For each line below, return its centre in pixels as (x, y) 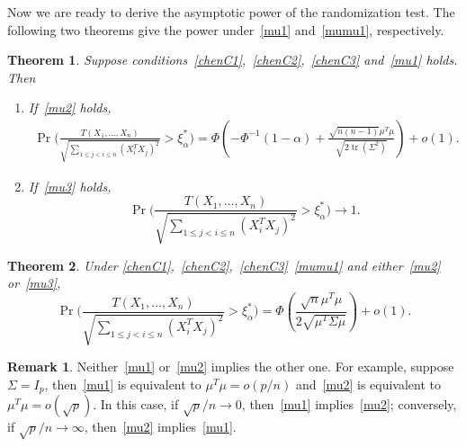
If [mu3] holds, (70, 186)
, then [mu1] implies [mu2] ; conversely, (349, 404)
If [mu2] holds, (70, 107)
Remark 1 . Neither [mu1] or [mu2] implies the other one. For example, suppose (231, 367)
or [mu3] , (34, 283)
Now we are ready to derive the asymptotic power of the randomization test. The (231, 12)
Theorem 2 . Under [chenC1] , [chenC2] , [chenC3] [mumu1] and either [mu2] (224, 265)
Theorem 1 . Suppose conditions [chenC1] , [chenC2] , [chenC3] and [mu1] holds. (233, 60)
